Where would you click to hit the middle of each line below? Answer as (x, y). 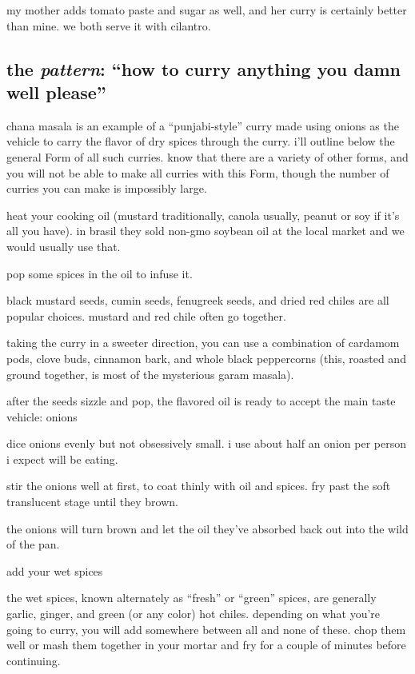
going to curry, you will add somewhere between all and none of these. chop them (206, 629)
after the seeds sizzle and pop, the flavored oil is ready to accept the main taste (201, 401)
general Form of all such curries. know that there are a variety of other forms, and (207, 156)
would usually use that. (64, 246)
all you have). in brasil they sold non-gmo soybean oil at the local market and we (206, 231)
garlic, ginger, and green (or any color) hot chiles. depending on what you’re (194, 614)
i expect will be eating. (62, 459)
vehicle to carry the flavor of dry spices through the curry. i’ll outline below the (201, 141)
